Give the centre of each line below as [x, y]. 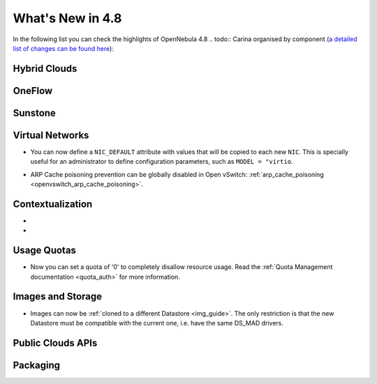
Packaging [37, 365]
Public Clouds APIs [55, 343]
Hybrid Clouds [45, 69]
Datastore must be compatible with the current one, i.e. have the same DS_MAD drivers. [157, 323]
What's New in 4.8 [67, 18]
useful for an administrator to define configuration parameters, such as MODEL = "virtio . [162, 162]
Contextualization [53, 204]
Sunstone [34, 113]
